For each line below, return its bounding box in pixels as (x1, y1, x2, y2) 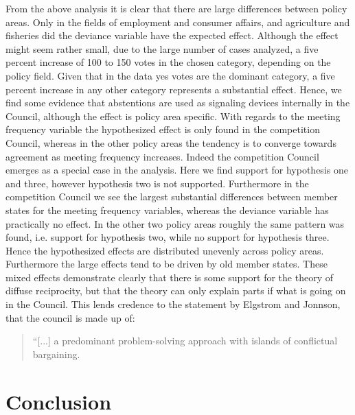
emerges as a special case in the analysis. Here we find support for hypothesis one (5, 163, 348, 177)
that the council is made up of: (5, 310, 135, 324)
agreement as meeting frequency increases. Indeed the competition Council (5, 149, 319, 163)
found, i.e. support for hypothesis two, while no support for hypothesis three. (5, 230, 330, 244)
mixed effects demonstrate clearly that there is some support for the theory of (5, 270, 333, 284)
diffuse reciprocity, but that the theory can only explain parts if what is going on (5, 283, 346, 298)
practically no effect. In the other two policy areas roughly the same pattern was (5, 216, 345, 230)
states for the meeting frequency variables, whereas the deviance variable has (5, 202, 329, 217)
